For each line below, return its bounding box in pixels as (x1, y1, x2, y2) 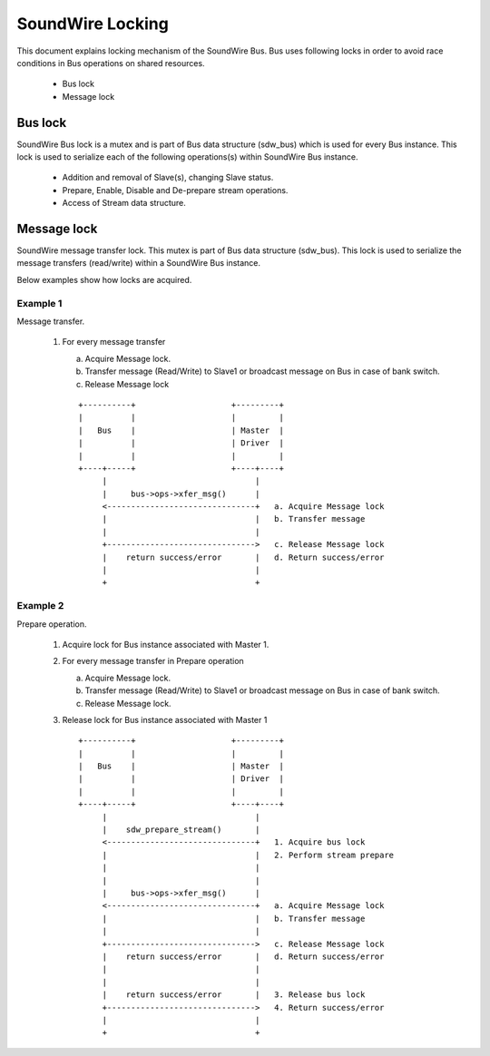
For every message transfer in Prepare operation (62, 656, 244, 667)
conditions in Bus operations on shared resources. (16, 57, 205, 68)
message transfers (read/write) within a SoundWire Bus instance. (16, 258, 261, 269)
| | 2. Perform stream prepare (102, 849, 395, 860)
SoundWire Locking (16, 14, 170, 34)
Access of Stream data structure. (62, 198, 186, 209)
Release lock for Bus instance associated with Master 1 (62, 714, 268, 725)
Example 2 (16, 600, 64, 612)
